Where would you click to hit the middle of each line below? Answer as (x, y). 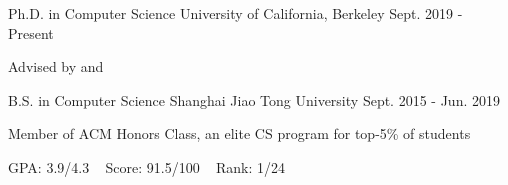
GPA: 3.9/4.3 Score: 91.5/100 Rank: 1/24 (147, 166)
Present (31, 32)
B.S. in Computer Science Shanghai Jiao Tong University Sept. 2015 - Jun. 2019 (254, 99)
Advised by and (56, 66)
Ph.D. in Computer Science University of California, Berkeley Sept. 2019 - (235, 13)
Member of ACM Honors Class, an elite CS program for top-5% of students (239, 133)
